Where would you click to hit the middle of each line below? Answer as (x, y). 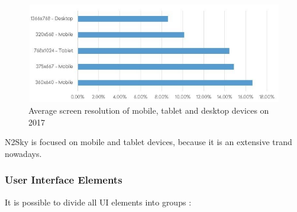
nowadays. (23, 153)
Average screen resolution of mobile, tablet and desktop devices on (149, 110)
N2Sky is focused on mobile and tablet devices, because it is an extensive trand (148, 142)
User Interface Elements (64, 180)
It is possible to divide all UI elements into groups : (98, 202)
